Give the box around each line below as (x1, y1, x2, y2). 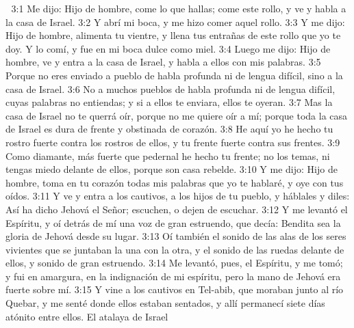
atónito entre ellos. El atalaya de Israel (5, 309, 168, 323)
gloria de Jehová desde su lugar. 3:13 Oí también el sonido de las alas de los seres (5, 229, 346, 243)
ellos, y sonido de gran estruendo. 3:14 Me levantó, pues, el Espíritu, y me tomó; (5, 256, 343, 270)
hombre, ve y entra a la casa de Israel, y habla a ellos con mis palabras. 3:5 (5, 55, 321, 69)
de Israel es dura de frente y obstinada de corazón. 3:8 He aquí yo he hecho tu (5, 122, 333, 136)
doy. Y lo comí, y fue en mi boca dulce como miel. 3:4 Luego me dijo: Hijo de (5, 41, 331, 55)
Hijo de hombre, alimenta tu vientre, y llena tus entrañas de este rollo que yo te (5, 28, 341, 42)
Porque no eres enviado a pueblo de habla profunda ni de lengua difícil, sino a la (5, 68, 343, 82)
